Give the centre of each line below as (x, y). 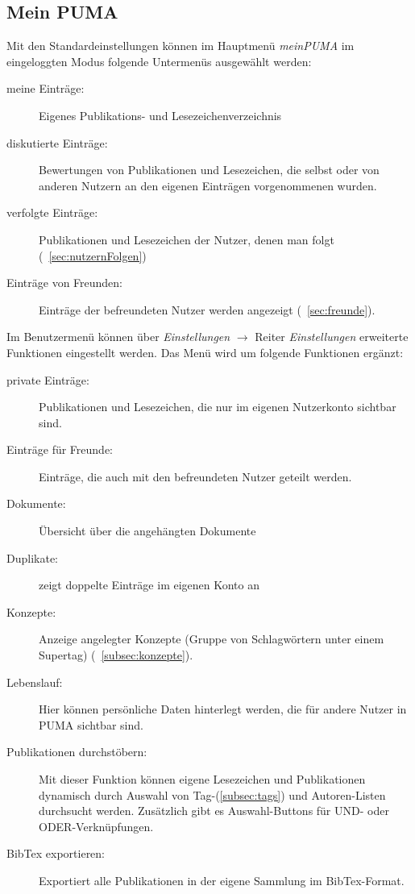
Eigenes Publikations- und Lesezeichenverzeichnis (160, 115)
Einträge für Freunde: (60, 449)
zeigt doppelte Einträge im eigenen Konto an (149, 585)
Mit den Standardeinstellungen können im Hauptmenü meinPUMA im (181, 46)
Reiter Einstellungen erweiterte (332, 337)
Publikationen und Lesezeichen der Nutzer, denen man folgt (187, 239)
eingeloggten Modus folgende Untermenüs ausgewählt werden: (159, 61)
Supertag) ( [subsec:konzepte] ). (116, 655)
